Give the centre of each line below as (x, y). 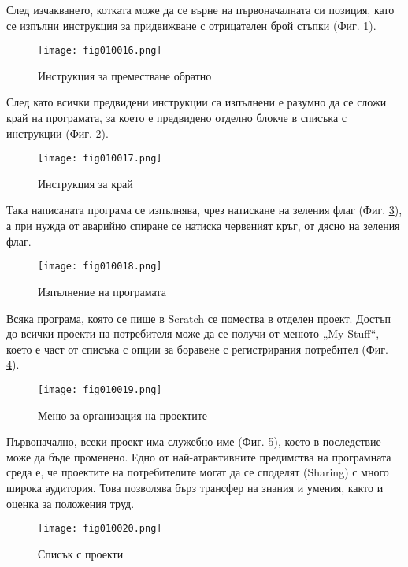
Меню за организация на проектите (123, 415)
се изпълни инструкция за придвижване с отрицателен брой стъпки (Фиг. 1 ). (191, 25)
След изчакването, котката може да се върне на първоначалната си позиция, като (200, 9)
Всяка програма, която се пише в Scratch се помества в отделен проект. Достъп (199, 318)
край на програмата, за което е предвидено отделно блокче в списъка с (177, 118)
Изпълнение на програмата (102, 291)
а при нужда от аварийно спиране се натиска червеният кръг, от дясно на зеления (203, 226)
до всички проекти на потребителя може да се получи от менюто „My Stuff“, (193, 334)
